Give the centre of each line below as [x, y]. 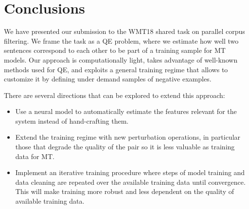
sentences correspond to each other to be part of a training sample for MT [115, 50]
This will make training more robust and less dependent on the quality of [125, 191]
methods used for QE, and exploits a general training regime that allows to [116, 69]
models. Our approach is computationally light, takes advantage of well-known [121, 59]
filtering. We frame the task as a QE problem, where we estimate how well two [121, 40]
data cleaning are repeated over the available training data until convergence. [130, 182]
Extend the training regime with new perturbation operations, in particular [128, 137]
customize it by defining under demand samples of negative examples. [108, 79]
